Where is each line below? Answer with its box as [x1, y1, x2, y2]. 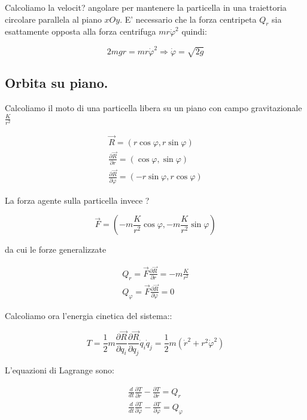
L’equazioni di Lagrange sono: [5, 364, 114, 376]
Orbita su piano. [5, 73, 108, 92]
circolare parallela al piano [5, 13, 102, 25]
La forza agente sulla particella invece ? [5, 194, 150, 206]
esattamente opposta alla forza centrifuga [5, 25, 156, 38]
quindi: [181, 25, 207, 38]
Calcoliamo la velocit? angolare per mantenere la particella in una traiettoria [5, 1, 287, 13]
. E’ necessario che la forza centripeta [120, 13, 257, 25]
